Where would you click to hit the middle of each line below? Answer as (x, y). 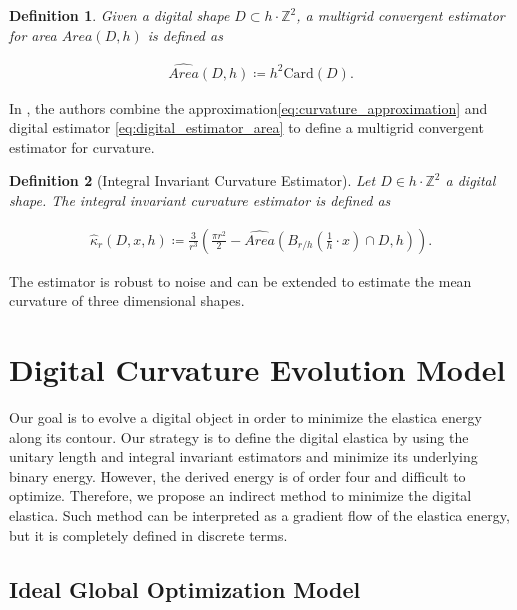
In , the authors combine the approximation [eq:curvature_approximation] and (248, 107)
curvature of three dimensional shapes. (127, 300)
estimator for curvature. (82, 146)
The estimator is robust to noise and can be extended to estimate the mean (240, 280)
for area (33, 34)
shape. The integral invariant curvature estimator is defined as (200, 200)
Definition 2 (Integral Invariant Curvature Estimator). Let (192, 180)
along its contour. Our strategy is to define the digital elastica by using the (239, 436)
